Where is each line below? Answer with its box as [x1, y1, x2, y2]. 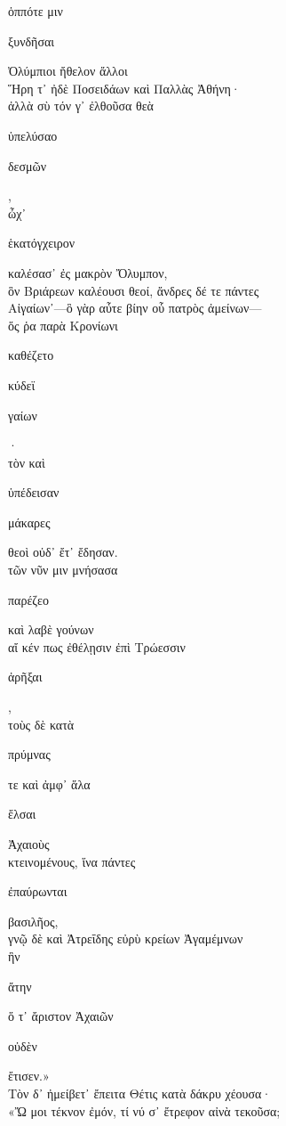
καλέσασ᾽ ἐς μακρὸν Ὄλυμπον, [8, 263, 168, 281]
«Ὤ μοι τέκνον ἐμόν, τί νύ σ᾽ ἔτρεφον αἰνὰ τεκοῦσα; [8, 1101, 281, 1120]
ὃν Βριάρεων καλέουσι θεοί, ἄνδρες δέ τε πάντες [8, 281, 259, 299]
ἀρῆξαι [8, 667, 43, 686]
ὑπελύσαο [8, 126, 58, 144]
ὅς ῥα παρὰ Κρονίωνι [8, 315, 118, 334]
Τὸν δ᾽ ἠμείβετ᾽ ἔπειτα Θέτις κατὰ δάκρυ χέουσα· [8, 1083, 272, 1102]
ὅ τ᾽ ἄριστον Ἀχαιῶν [8, 1007, 114, 1025]
